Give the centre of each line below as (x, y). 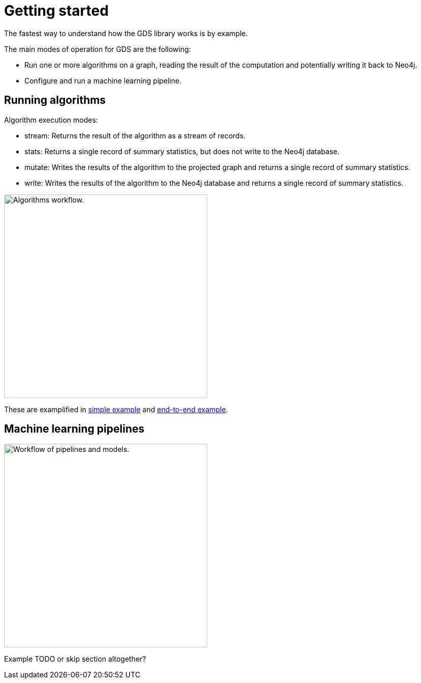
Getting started (56, 11)
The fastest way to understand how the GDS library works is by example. (126, 33)
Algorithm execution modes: (51, 120)
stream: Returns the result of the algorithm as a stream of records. (135, 135)
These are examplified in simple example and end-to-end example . (116, 409)
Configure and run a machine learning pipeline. (103, 80)
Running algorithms (55, 100)
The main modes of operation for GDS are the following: (98, 49)
